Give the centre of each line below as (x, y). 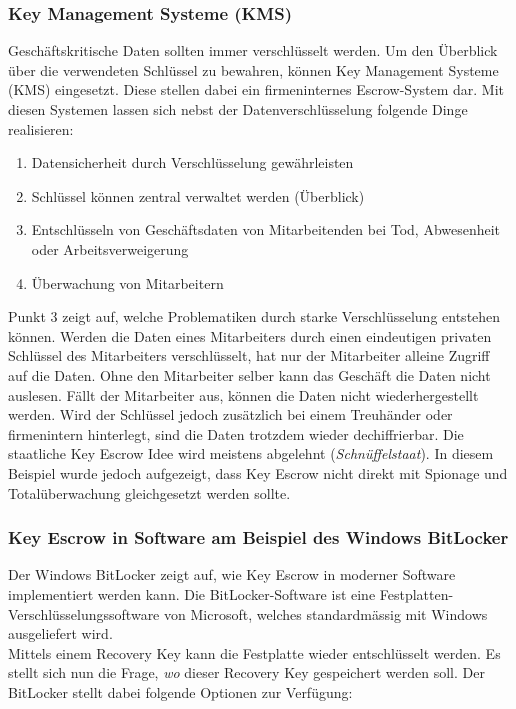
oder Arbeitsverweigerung (110, 248)
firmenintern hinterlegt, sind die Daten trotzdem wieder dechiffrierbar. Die (236, 433)
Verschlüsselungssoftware (84, 613)
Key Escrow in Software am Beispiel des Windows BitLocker (258, 537)
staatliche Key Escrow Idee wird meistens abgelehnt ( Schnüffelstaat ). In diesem (251, 453)
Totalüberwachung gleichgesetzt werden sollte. (149, 492)
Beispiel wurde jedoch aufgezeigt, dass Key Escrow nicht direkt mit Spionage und (258, 472)
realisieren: (41, 128)
